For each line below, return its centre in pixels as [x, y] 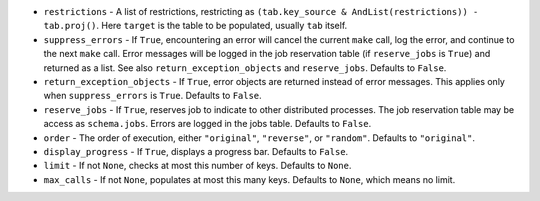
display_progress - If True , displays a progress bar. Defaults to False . [196, 151]
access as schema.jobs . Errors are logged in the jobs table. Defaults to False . [207, 124]
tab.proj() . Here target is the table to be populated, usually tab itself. [195, 26]
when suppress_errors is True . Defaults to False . [152, 96]
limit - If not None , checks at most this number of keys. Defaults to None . [197, 166]
